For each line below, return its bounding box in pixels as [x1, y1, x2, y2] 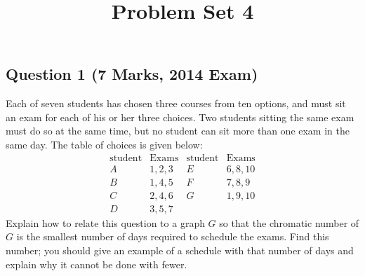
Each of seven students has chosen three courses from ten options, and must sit [6, 96, 346, 111]
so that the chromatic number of [219, 215, 359, 230]
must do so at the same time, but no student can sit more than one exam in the [6, 123, 350, 138]
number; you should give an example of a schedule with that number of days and [6, 242, 354, 257]
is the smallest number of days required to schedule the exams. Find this [16, 229, 329, 244]
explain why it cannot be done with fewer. [6, 256, 187, 271]
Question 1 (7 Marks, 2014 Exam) [6, 63, 258, 85]
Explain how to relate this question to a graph [6, 215, 205, 230]
